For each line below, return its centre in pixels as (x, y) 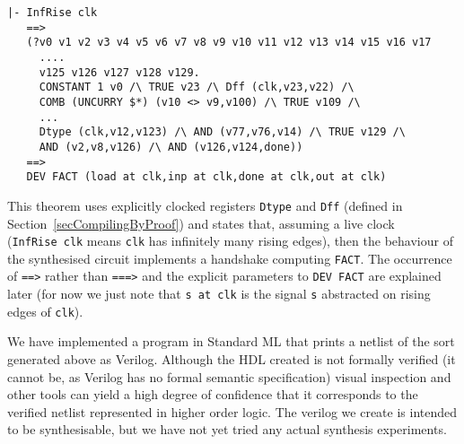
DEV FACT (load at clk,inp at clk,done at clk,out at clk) (206, 177)
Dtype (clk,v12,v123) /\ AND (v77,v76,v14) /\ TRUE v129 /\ (222, 132)
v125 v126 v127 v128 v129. (119, 72)
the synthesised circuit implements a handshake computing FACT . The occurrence (230, 258)
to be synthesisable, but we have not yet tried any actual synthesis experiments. (227, 429)
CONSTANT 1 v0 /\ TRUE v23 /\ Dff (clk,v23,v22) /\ (197, 87)
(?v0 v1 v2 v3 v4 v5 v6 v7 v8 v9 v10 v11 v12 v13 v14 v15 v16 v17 (229, 43)
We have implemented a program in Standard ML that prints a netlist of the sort (231, 341)
